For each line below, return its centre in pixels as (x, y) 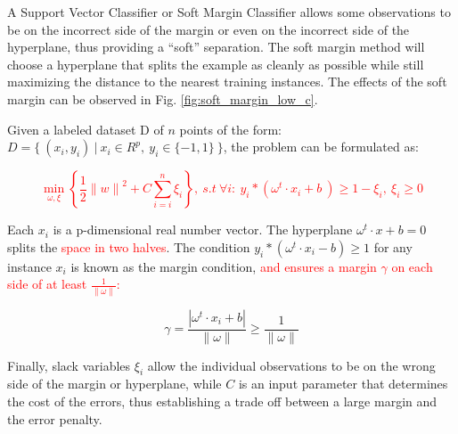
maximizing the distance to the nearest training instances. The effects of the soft (227, 82)
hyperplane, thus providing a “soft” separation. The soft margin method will (216, 47)
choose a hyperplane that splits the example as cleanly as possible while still (216, 64)
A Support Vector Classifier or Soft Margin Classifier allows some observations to (229, 12)
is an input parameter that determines (343, 384)
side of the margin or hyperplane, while (114, 384)
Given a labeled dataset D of (86, 129)
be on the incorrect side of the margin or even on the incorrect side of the (209, 29)
